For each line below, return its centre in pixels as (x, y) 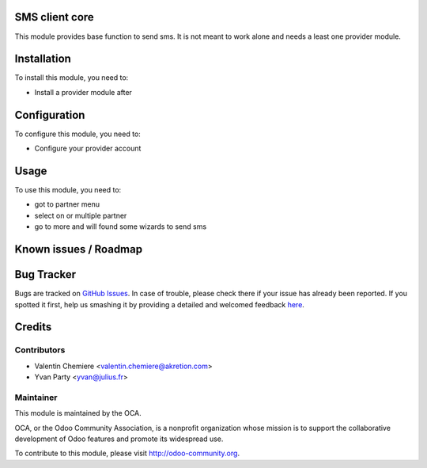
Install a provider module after (83, 92)
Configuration (50, 115)
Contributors (40, 350)
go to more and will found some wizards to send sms (121, 226)
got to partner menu (67, 204)
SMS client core (54, 17)
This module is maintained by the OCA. (78, 413)
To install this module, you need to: (72, 78)
